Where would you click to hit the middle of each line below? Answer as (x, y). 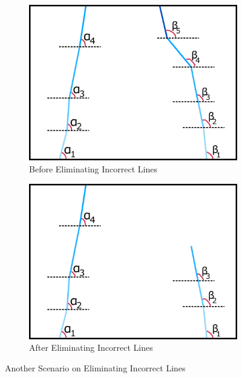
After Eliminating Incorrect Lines (91, 347)
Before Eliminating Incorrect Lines (93, 168)
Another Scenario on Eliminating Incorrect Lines (95, 368)
